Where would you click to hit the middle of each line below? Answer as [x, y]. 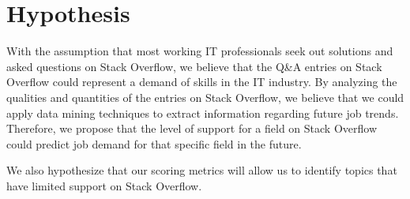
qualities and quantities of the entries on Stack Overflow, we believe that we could [205, 97]
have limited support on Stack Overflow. [104, 185]
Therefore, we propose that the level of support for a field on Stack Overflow [192, 128]
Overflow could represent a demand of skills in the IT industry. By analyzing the [202, 82]
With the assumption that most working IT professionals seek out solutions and [200, 51]
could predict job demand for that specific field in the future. [154, 143]
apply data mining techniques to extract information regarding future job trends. [203, 113]
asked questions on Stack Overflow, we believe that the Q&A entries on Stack [194, 66]
